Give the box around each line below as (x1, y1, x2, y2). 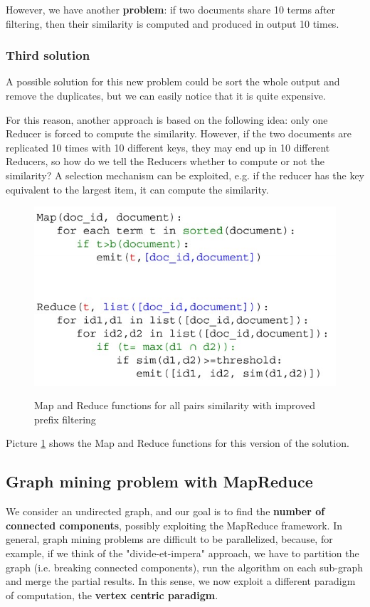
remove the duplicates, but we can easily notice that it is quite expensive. (6, 88, 326, 102)
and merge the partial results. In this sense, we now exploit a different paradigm (6, 574, 356, 588)
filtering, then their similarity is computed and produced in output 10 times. (6, 16, 339, 31)
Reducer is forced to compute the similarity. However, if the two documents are (6, 126, 351, 141)
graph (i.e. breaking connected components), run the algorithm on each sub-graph (6, 559, 364, 574)
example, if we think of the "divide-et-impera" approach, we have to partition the (6, 546, 359, 561)
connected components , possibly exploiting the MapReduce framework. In (6, 517, 342, 532)
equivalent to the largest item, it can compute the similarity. (6, 181, 269, 196)
